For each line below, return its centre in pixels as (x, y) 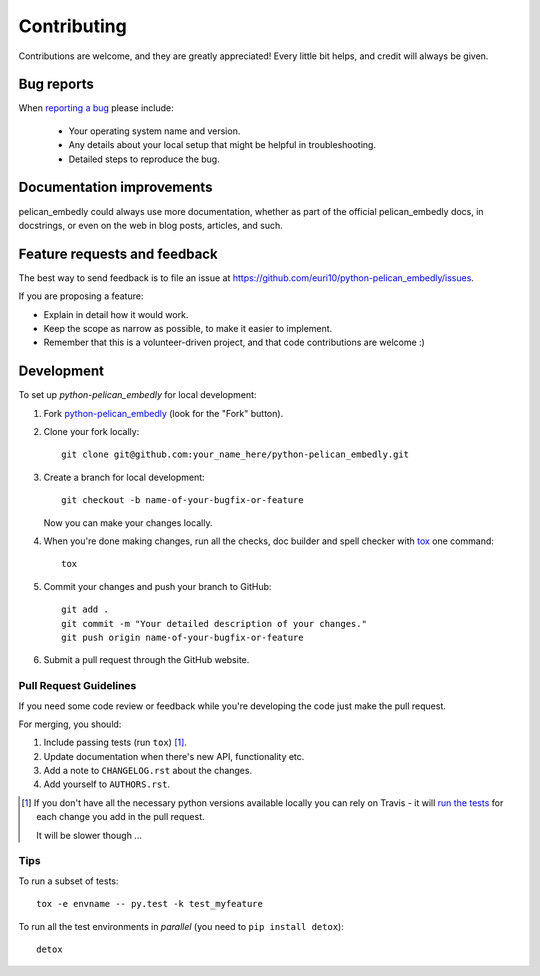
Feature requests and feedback (118, 253)
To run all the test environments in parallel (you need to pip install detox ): (181, 926)
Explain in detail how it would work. (116, 314)
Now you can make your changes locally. (128, 522)
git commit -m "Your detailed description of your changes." (214, 623)
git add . (85, 609)
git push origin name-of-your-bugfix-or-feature (182, 637)
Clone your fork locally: (91, 432)
